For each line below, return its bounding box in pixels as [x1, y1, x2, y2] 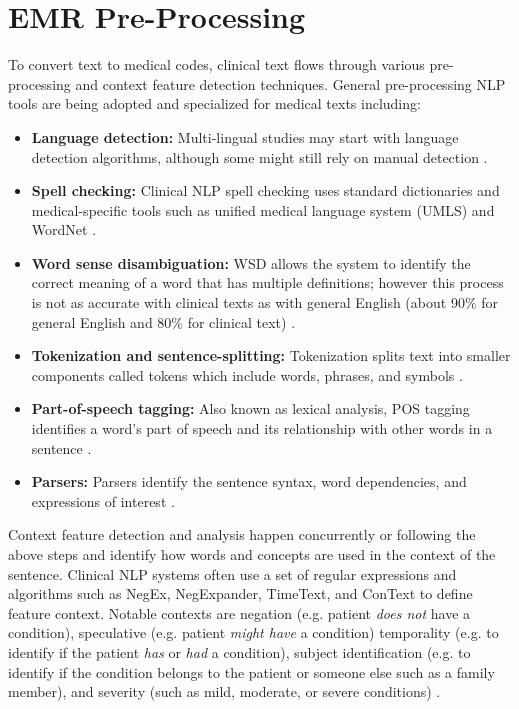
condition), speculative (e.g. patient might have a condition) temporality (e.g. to [8, 622, 499, 643]
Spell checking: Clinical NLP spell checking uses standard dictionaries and [31, 180, 500, 201]
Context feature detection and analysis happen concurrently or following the [8, 524, 476, 545]
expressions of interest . [31, 490, 175, 511]
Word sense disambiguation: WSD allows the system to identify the [31, 252, 471, 273]
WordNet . [31, 219, 97, 240]
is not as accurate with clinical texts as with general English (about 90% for [31, 292, 498, 313]
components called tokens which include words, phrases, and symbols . [31, 364, 463, 385]
